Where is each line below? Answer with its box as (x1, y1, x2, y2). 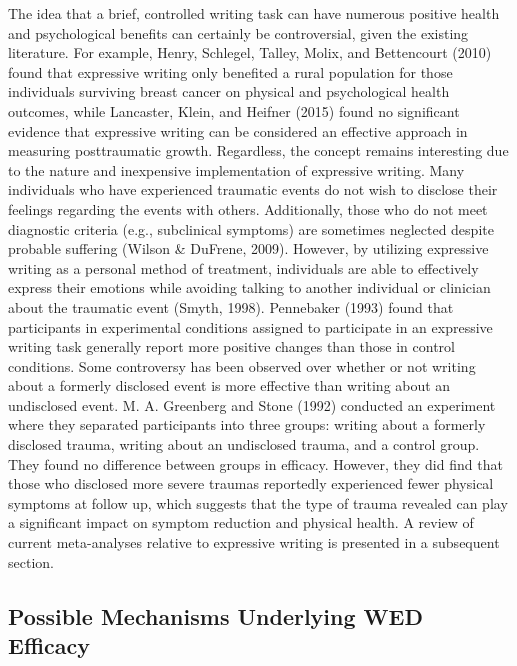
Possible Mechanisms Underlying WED (8, 600, 423, 631)
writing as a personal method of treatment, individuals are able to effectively (8, 257, 479, 278)
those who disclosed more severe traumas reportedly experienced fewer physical (8, 473, 494, 494)
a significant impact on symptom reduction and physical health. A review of (8, 512, 474, 533)
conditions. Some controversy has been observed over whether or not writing (8, 355, 476, 376)
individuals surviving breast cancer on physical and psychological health (8, 81, 450, 102)
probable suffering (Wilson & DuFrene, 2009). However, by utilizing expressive (8, 238, 489, 259)
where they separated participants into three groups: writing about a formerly (8, 414, 486, 435)
